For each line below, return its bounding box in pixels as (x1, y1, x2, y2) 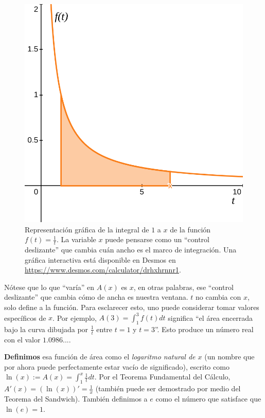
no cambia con (195, 292, 241, 302)
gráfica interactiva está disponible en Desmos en (25, 254, 176, 265)
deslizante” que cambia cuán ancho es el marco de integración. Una (25, 244, 237, 255)
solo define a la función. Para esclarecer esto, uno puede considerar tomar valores (4, 301, 259, 312)
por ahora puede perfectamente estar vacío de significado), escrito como (4, 361, 229, 372)
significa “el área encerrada (168, 312, 253, 323)
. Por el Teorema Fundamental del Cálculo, (94, 371, 231, 382)
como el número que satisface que (155, 393, 261, 404)
